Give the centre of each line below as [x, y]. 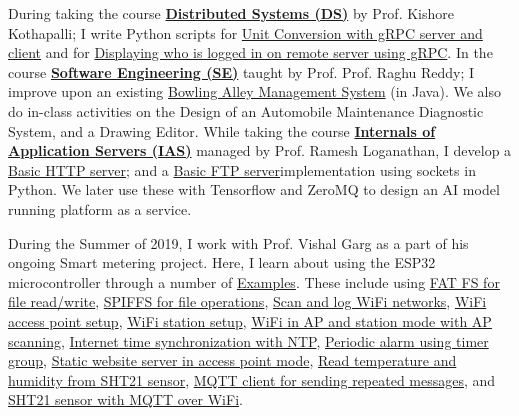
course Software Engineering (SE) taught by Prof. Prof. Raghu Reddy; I [241, 71]
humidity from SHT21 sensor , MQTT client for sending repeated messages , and [252, 379]
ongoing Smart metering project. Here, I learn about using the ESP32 [222, 262]
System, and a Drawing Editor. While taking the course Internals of [222, 130]
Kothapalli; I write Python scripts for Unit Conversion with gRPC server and [245, 32]
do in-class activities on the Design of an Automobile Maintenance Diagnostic [246, 110]
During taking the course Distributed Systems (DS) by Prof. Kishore [231, 13]
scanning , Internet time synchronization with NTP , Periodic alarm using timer [248, 340]
